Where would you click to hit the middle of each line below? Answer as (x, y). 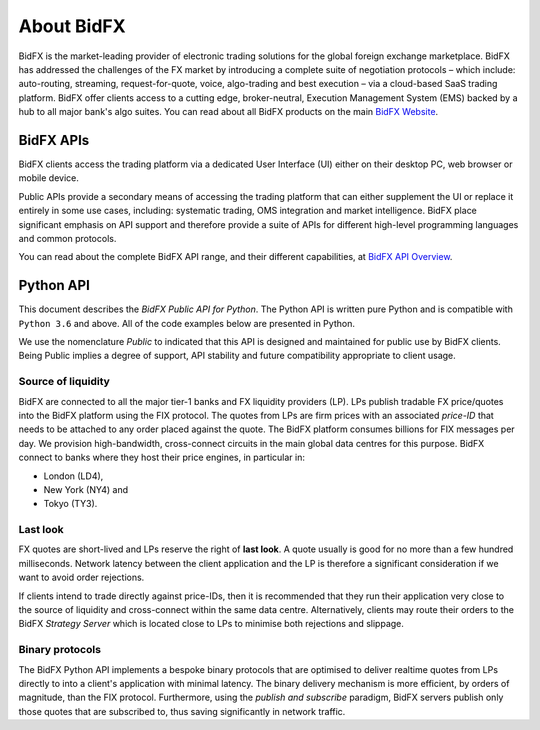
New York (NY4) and (86, 489)
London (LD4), (73, 476)
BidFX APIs (54, 140)
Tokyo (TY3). (70, 504)
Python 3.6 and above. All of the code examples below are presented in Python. (186, 323)
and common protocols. (67, 238)
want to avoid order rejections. (81, 577)
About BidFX (72, 26)
